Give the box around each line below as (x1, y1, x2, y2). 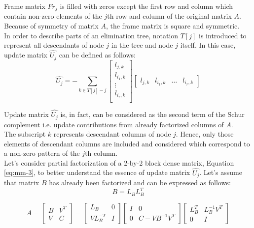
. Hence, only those (176, 129, 234, 139)
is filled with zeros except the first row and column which (60, 1, 233, 11)
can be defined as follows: (59, 50, 136, 60)
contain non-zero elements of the (4, 11, 102, 21)
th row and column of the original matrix (107, 11, 232, 21)
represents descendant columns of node (53, 129, 171, 139)
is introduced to (199, 30, 247, 40)
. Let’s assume (199, 167, 242, 177)
